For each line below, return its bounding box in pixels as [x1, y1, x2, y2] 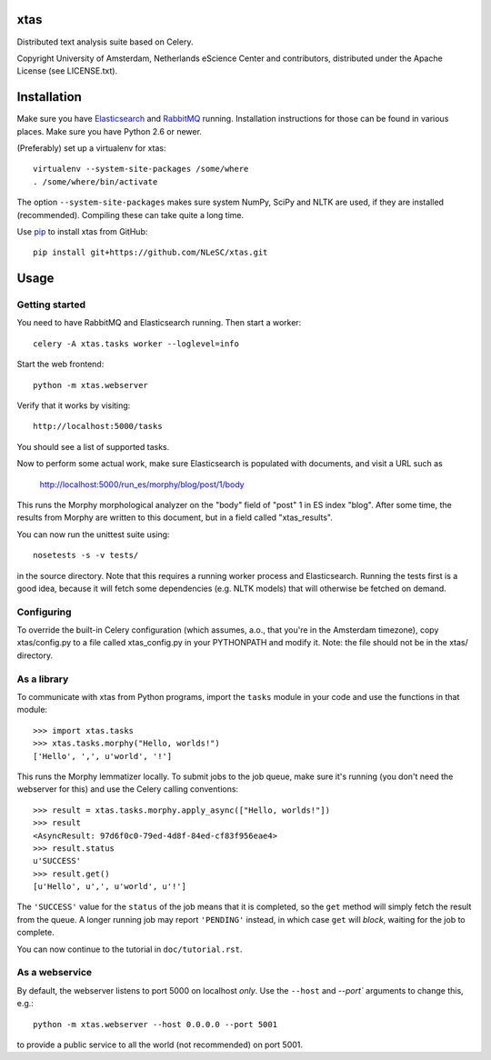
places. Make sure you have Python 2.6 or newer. [16, 125, 202, 136]
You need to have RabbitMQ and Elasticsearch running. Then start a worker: [16, 317, 302, 328]
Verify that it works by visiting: [16, 400, 131, 411]
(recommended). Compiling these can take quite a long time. [16, 209, 245, 220]
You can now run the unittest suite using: [16, 528, 170, 540]
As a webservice [16, 966, 93, 979]
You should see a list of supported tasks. [16, 441, 170, 452]
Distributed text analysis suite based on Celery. [16, 36, 194, 47]
